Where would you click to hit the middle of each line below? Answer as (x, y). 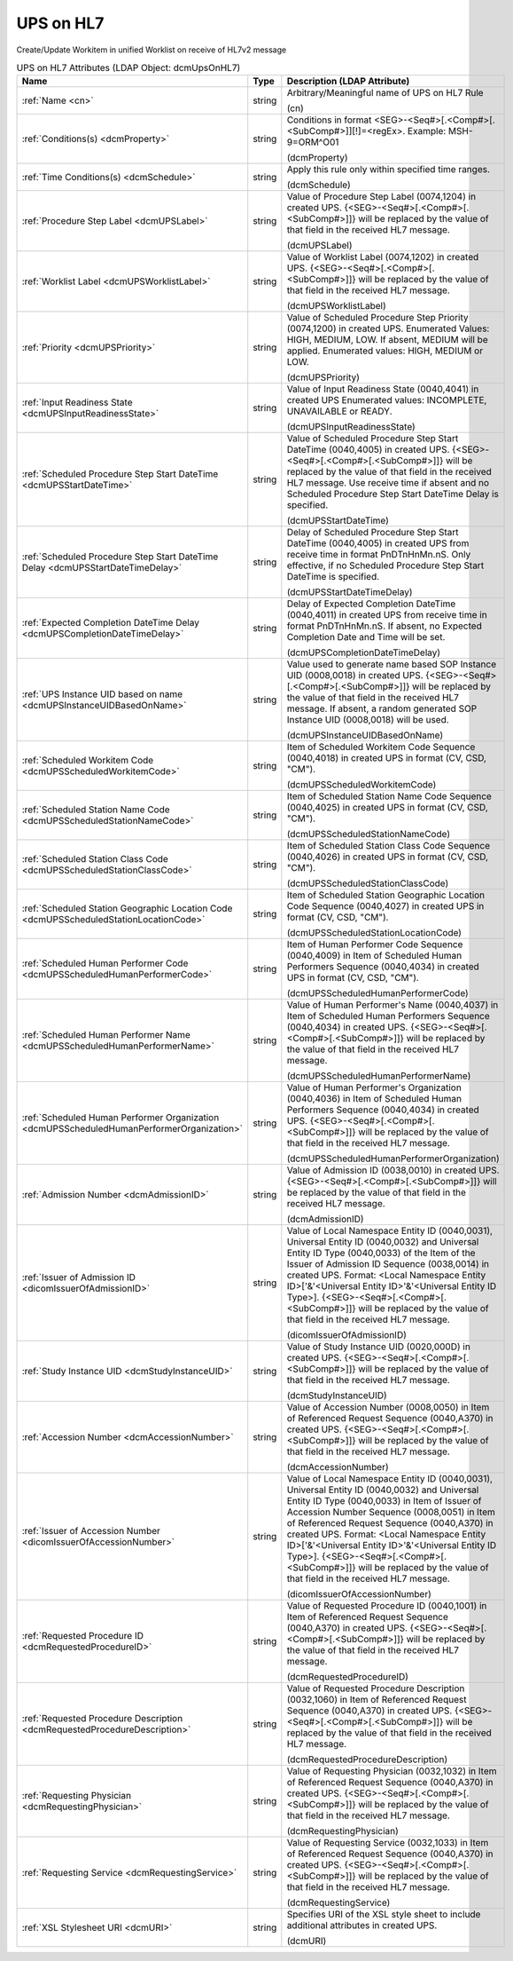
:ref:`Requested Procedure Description (102, 1719)
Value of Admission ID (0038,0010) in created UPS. (393, 1170)
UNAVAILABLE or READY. (340, 411)
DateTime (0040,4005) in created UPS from (378, 543)
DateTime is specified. (333, 577)
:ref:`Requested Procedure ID (82, 1636)
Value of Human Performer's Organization (374, 1087)
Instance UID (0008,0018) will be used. (368, 720)
